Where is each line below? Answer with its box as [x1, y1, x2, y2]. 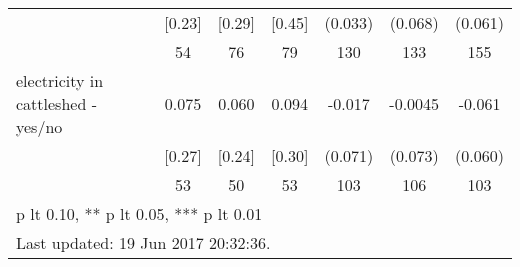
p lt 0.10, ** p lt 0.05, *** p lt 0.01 [16, 202, 263, 225]
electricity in [16, 69, 104, 92]
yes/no [16, 115, 63, 138]
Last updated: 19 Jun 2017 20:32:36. [16, 231, 271, 254]
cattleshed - [16, 92, 97, 115]
